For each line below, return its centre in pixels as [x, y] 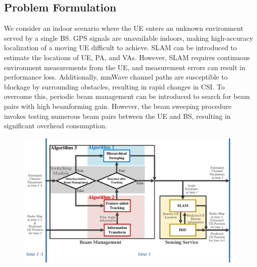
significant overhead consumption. [56, 126]
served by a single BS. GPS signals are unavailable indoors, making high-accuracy [129, 38]
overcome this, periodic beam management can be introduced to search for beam [127, 96]
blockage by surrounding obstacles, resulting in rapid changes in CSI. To [114, 86]
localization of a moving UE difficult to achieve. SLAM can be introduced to [121, 47]
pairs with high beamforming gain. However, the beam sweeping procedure [118, 106]
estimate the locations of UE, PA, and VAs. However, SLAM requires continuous [127, 57]
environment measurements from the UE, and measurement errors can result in [125, 67]
